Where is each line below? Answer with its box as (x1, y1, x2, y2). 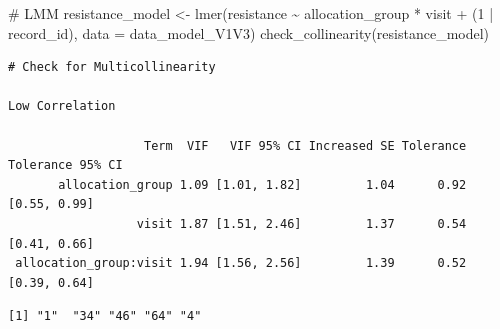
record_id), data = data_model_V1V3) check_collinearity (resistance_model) (8, 22, 490, 43)
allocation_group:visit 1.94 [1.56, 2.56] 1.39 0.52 (15, 256, 467, 271)
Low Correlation (8, 99, 116, 114)
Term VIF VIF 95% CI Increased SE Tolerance (144, 138, 467, 153)
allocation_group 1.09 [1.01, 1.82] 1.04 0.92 (58, 177, 467, 192)
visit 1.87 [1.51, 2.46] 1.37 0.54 (136, 216, 467, 231)
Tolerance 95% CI (8, 158, 123, 173)
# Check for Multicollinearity (8, 60, 216, 75)
